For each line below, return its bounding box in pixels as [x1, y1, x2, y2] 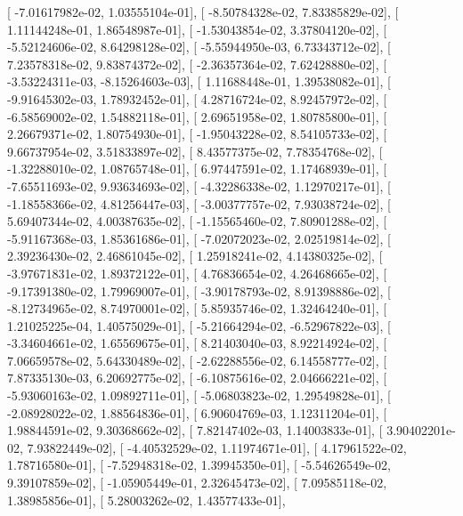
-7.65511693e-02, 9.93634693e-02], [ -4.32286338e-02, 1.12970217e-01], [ [7, 176, 391, 195]
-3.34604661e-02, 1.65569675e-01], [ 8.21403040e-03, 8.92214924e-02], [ [7, 334, 387, 352]
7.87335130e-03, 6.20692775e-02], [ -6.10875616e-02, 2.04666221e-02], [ [7, 368, 387, 387]
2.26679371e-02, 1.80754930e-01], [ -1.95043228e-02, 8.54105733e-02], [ [7, 125, 387, 143]
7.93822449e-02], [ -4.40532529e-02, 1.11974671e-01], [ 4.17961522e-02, [27, 438, 407, 456]
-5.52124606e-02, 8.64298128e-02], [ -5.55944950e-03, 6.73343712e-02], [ [7, 37, 391, 56]
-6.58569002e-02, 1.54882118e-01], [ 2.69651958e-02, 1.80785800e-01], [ [7, 107, 387, 125]
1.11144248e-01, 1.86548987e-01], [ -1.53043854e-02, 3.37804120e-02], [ [7, 20, 387, 38]
